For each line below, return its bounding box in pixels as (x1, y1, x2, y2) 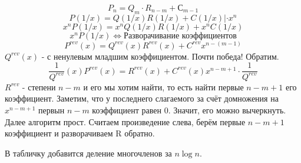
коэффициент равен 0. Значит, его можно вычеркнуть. (92, 104, 286, 116)
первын (38, 104, 65, 116)
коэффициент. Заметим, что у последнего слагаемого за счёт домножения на (5, 92, 279, 105)
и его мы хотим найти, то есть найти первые (83, 80, 244, 93)
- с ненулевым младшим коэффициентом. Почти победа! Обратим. (41, 50, 279, 62)
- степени (22, 80, 56, 93)
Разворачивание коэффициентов (124, 31, 237, 40)
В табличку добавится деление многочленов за (5, 146, 172, 159)
